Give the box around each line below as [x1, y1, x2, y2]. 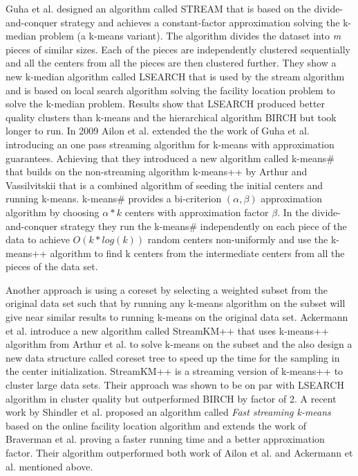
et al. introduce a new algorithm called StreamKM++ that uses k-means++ [6, 323, 329, 337]
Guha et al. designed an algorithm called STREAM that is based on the [6, 1, 311, 15]
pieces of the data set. [6, 259, 98, 274]
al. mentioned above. [6, 459, 93, 473]
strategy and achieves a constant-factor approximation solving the [60, 15, 340, 29]
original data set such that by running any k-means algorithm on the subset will [6, 296, 346, 310]
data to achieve [6, 232, 70, 247]
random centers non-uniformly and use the [147, 232, 328, 247]
